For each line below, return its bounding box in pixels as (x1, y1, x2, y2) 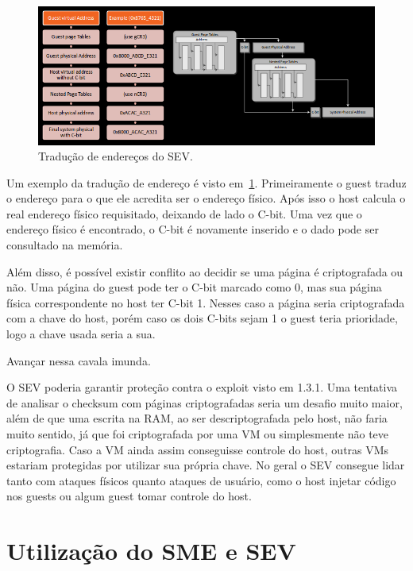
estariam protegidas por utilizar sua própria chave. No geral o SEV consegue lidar (6, 457, 405, 473)
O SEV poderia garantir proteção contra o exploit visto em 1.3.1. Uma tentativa (6, 379, 398, 395)
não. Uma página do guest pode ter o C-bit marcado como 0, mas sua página (6, 279, 382, 295)
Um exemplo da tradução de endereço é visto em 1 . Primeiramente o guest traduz (6, 174, 407, 191)
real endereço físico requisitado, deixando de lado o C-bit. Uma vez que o (6, 205, 362, 222)
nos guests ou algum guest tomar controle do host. (6, 488, 252, 504)
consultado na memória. (6, 237, 123, 253)
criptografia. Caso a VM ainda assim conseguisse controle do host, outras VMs (6, 441, 389, 457)
